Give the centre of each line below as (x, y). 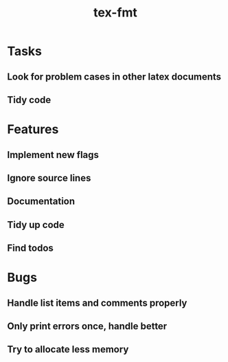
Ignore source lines (49, 178)
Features (33, 129)
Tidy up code (36, 225)
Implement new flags (53, 155)
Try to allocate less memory (68, 349)
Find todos (30, 248)
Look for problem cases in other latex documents (114, 77)
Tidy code (29, 100)
